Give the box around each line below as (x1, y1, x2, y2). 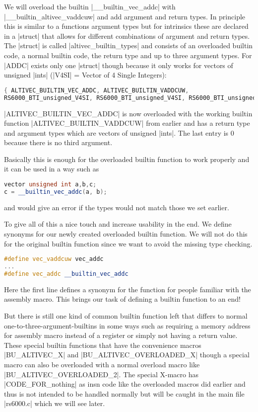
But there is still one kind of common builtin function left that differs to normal (4, 311, 248, 321)
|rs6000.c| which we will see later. (4, 398, 105, 409)
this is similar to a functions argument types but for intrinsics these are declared (4, 21, 249, 31)
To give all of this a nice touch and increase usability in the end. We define (4, 219, 232, 229)
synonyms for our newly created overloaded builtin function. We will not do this (4, 229, 248, 239)
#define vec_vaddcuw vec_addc (4, 255, 104, 263)
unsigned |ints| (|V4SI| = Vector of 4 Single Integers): (4, 70, 167, 80)
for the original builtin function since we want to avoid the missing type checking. (4, 238, 253, 248)
